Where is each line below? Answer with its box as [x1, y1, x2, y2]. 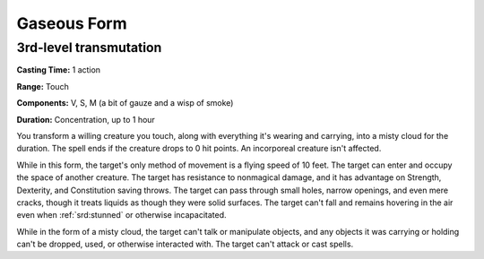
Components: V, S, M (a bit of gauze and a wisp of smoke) [16, 98, 234, 108]
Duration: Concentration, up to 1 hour [16, 114, 156, 125]
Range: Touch [16, 81, 69, 91]
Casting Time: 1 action [16, 65, 101, 75]
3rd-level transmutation [16, 39, 162, 56]
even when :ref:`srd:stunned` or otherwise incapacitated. [16, 210, 228, 220]
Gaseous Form [16, 13, 127, 33]
